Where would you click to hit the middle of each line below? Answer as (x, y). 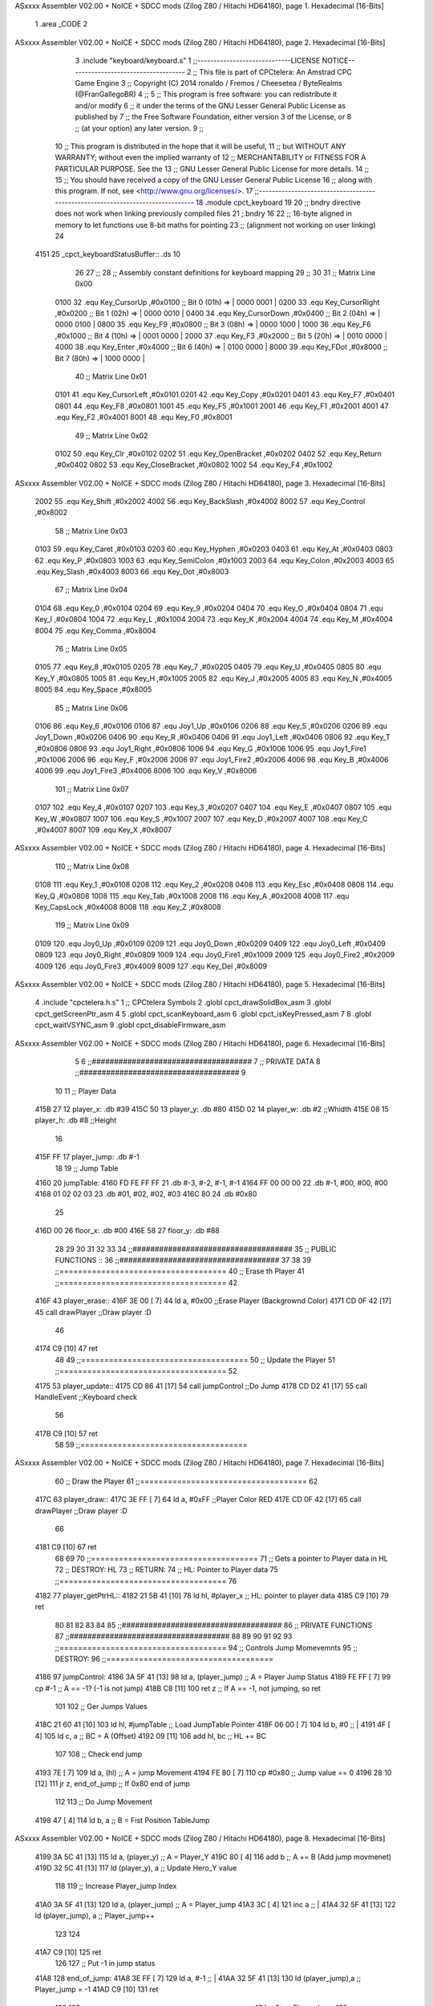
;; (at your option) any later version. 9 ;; (140, 128)
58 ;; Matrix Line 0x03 (91, 530)
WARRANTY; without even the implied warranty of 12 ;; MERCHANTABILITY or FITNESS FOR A (210, 157)
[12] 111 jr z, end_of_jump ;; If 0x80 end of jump (112, 1784)
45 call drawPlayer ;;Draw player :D (93, 1312)
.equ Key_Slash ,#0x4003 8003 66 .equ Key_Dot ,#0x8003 (132, 572)
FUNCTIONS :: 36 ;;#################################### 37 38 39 (183, 1260)
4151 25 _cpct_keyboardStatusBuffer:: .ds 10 (107, 254)
